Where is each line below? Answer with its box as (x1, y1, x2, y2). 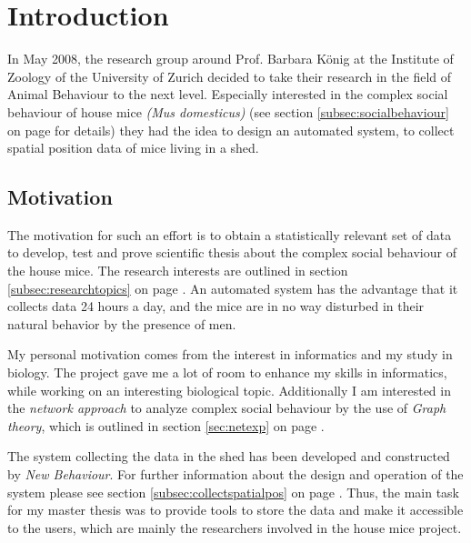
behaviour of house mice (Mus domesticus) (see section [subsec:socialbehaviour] (7, 102, 449, 121)
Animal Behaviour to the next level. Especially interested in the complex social (7, 85, 448, 104)
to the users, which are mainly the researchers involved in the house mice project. (7, 518, 462, 537)
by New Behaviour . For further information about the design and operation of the (7, 465, 464, 484)
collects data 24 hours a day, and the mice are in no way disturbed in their (7, 297, 425, 316)
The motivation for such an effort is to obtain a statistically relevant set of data (7, 225, 452, 244)
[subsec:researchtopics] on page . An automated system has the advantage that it (7, 278, 458, 297)
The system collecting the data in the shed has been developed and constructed (7, 447, 450, 466)
